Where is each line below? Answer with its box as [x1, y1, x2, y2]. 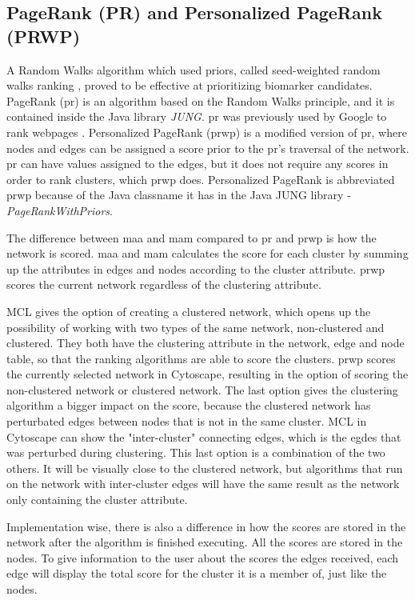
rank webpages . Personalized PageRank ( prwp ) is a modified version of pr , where [6, 123, 407, 140]
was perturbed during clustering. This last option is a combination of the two [6, 444, 385, 461]
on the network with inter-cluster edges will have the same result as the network [6, 475, 400, 492]
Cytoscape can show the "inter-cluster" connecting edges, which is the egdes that [6, 428, 401, 445]
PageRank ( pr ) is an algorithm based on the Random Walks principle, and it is [6, 92, 395, 109]
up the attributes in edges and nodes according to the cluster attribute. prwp [6, 260, 385, 277]
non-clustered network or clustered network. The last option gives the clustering [6, 381, 398, 398]
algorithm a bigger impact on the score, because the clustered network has [6, 397, 371, 414]
